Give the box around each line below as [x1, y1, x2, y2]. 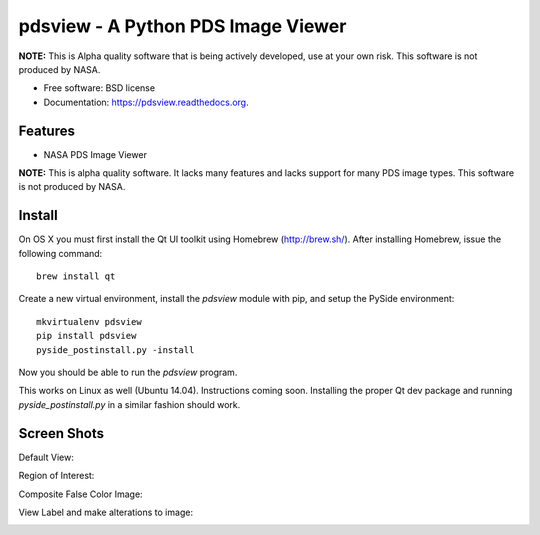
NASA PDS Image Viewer [43, 148, 147, 160]
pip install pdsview [36, 330, 137, 342]
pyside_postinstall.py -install [36, 344, 195, 355]
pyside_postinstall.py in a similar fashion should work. [18, 398, 241, 410]
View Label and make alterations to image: [18, 506, 194, 518]
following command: [18, 247, 103, 259]
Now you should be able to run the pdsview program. [18, 366, 238, 379]
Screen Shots [18, 425, 105, 442]
